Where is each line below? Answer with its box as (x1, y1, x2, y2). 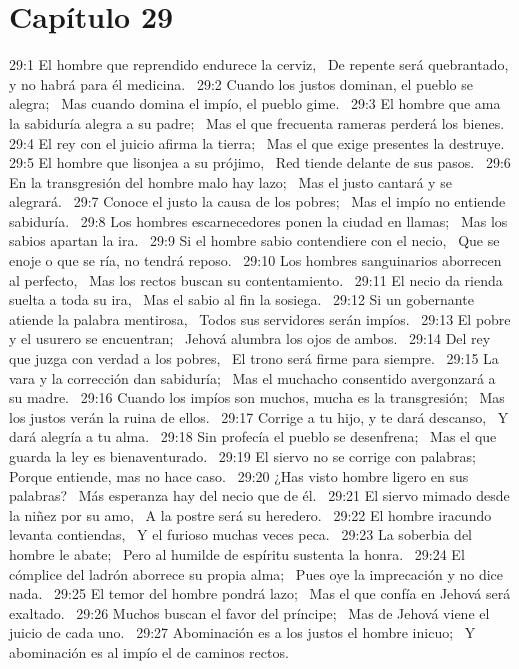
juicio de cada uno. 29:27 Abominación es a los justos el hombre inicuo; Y (9, 622, 476, 643)
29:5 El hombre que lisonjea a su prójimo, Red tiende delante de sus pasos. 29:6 (9, 152, 511, 173)
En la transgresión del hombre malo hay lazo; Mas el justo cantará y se (9, 171, 452, 192)
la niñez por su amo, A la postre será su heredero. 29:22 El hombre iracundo (9, 504, 492, 525)
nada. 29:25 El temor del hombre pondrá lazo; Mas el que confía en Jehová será (9, 583, 511, 604)
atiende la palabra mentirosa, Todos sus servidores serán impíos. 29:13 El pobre (9, 308, 511, 329)
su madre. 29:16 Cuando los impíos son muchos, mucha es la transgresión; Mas (9, 387, 505, 408)
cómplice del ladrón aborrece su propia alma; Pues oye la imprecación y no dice (9, 563, 504, 584)
